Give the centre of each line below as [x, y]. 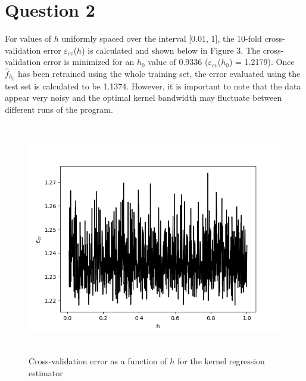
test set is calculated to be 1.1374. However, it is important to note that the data [153, 86]
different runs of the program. [59, 109]
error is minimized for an [89, 62]
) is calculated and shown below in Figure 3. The [171, 50]
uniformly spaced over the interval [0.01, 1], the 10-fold [162, 38]
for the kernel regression [221, 361]
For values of [28, 38]
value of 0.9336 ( [178, 62]
